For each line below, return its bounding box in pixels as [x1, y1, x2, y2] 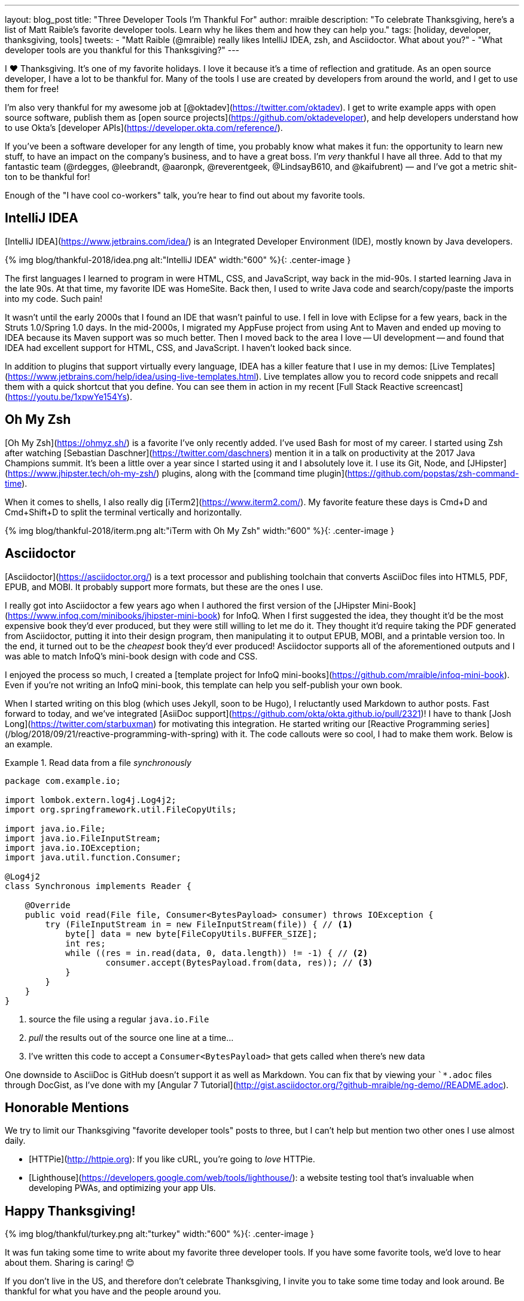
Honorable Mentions [5, 1100, 129, 1115]
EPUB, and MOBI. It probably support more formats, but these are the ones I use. [5, 581, 323, 592]
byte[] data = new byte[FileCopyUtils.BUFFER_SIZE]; [65, 929, 318, 939]
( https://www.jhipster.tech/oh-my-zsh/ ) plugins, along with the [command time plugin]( [5, 468, 348, 478]
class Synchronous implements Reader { [5, 881, 191, 891]
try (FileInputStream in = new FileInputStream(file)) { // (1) [45, 919, 353, 929]
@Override [25, 900, 71, 910]
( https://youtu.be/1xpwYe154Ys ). [5, 391, 132, 402]
